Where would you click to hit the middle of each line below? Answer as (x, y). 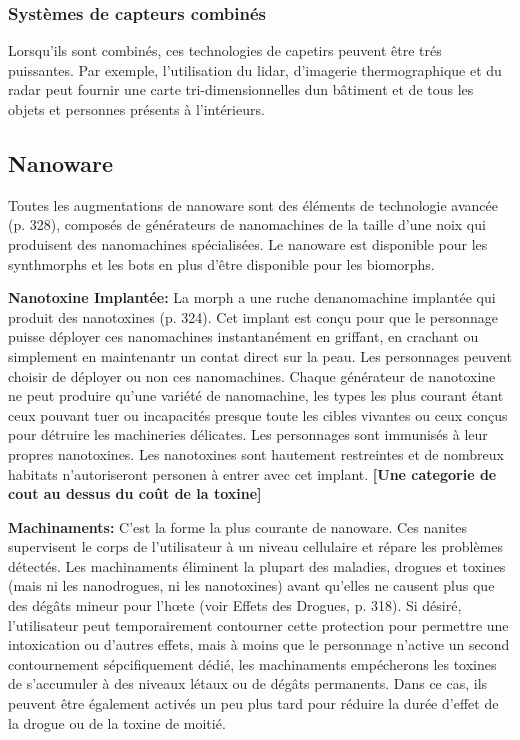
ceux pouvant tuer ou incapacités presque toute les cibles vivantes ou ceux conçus (258, 414)
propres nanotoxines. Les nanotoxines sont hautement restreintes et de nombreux (256, 453)
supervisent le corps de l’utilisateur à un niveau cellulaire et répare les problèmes (255, 546)
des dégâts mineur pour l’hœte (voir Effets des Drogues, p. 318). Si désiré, (235, 605)
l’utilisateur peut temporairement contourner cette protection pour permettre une (258, 624)
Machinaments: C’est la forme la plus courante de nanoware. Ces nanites (238, 526)
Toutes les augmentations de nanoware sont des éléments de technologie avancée (253, 204)
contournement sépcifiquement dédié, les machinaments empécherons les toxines (252, 663)
